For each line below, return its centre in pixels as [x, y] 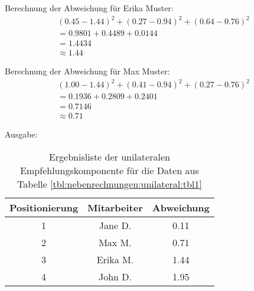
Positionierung [44, 208]
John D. [115, 277]
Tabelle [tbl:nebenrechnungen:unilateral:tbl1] [110, 184]
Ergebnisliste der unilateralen [109, 157]
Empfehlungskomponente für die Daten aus [110, 171]
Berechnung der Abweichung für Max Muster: [87, 71]
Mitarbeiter [115, 208]
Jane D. [115, 225]
